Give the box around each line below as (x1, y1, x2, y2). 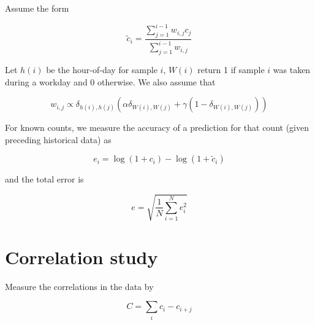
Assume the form (5, 2, 69, 14)
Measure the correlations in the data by (5, 280, 154, 292)
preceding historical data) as (5, 133, 112, 146)
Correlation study (5, 244, 158, 269)
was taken (273, 63, 311, 76)
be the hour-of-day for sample (46, 63, 157, 76)
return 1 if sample (197, 63, 265, 76)
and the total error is (5, 173, 84, 186)
